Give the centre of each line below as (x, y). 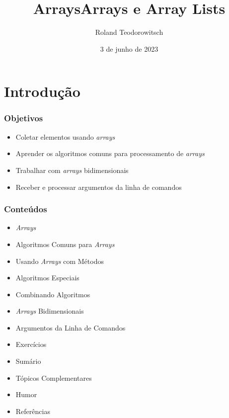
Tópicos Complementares (54, 377)
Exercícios (31, 344)
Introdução (42, 91)
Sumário (28, 361)
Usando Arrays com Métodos (60, 261)
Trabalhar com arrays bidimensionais (72, 170)
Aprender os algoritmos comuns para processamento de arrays (110, 153)
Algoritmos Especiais (47, 278)
